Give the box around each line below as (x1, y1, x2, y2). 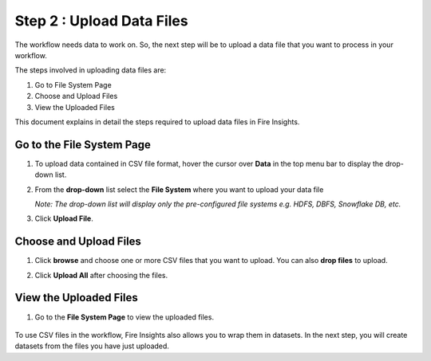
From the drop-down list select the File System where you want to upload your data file (34, 184, 324, 194)
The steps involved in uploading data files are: (14, 65, 167, 75)
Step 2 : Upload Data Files (14, 12, 188, 29)
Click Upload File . (34, 214, 93, 223)
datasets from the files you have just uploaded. (14, 341, 169, 351)
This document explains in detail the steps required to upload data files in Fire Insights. (14, 116, 300, 127)
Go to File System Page (34, 80, 112, 89)
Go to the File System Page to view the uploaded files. (34, 312, 215, 322)
